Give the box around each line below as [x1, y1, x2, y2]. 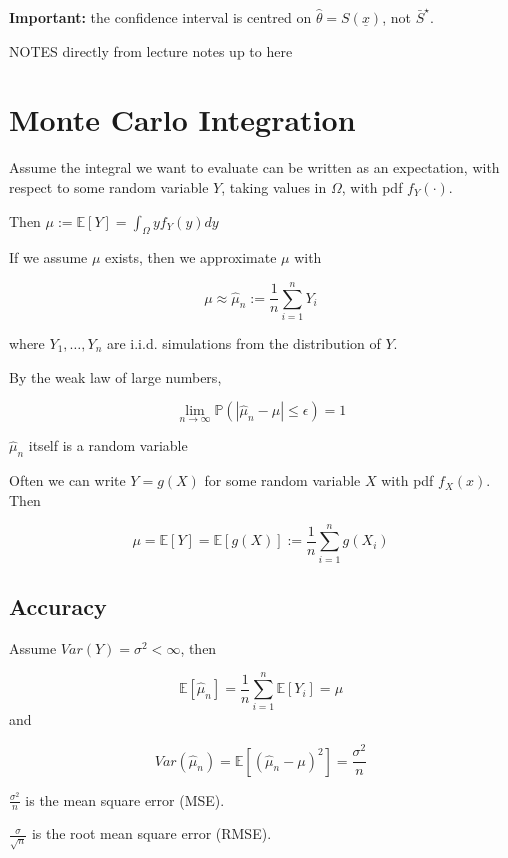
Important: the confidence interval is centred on [9, 7, 312, 27]
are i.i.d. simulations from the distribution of [106, 333, 381, 354]
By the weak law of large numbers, [9, 366, 222, 387]
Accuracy [9, 590, 107, 621]
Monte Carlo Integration [9, 99, 356, 140]
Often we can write [9, 470, 126, 491]
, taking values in [221, 176, 327, 197]
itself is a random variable [28, 435, 188, 456]
